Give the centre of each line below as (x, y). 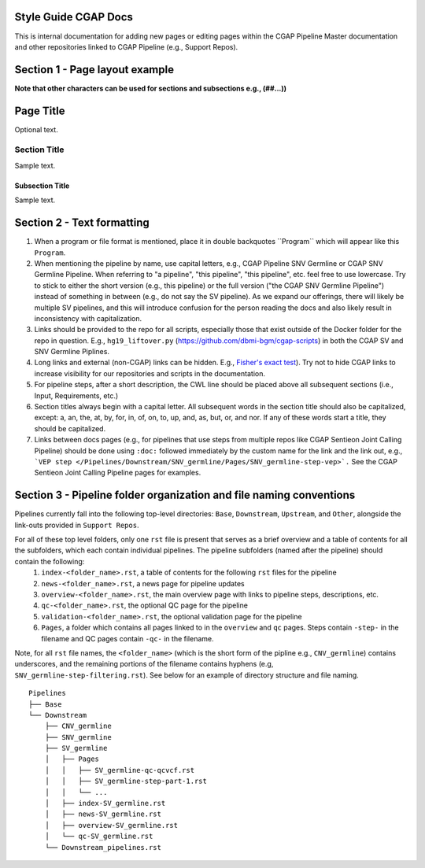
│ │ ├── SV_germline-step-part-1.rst (126, 781)
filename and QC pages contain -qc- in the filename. (128, 638)
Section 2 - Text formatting (82, 223)
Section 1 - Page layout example (94, 70)
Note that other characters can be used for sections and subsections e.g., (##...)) (151, 88)
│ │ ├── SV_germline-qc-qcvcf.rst (120, 770)
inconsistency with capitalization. (88, 318)
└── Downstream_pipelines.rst (103, 847)
